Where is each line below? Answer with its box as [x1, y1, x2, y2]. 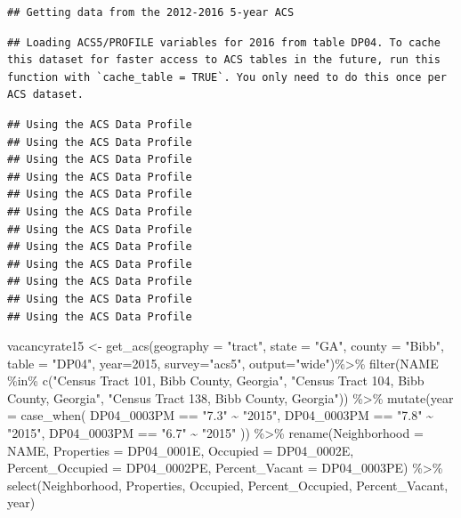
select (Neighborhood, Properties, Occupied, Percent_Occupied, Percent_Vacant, [7, 475, 449, 494]
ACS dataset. [7, 88, 84, 101]
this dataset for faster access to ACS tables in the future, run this [7, 53, 441, 67]
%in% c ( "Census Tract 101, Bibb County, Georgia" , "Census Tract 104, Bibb [7, 371, 425, 390]
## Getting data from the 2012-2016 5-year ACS [7, 6, 295, 19]
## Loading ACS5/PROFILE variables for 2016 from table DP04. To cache [7, 36, 441, 49]
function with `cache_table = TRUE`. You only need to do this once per [7, 70, 447, 84]
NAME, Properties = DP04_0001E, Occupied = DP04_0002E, [7, 441, 354, 459]
